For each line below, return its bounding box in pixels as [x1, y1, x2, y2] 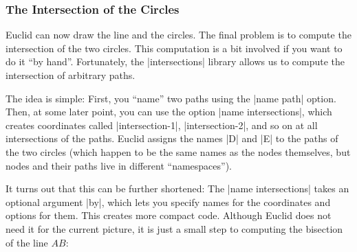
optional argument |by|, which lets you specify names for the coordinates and [6, 194, 331, 209]
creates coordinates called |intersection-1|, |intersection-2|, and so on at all [6, 117, 318, 132]
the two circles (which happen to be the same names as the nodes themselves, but [6, 144, 351, 159]
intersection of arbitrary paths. [6, 68, 136, 82]
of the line [6, 235, 48, 249]
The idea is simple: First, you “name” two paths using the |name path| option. [6, 91, 336, 105]
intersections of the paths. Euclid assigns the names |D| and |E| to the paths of [6, 131, 338, 146]
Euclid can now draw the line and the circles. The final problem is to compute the [6, 27, 351, 42]
